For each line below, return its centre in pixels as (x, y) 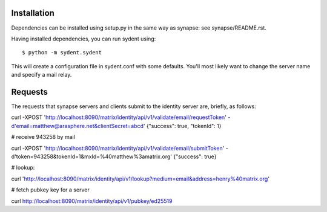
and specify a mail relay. (41, 75)
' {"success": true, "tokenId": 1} (182, 126)
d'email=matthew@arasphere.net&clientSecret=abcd (77, 126)
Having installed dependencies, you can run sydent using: (84, 39)
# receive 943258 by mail (43, 137)
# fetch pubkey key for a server (51, 190)
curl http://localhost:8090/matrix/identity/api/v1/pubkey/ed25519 (92, 201)
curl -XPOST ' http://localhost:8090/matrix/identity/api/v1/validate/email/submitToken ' (118, 148)
